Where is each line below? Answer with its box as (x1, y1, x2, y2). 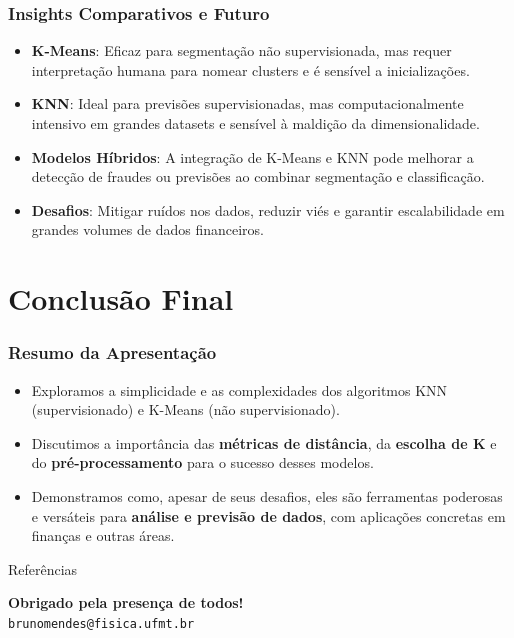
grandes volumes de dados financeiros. (31, 219, 264, 240)
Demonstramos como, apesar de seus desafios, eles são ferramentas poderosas (31, 485, 503, 506)
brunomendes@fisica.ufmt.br (8, 616, 195, 631)
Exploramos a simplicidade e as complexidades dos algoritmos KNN (31, 379, 448, 400)
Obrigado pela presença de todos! (8, 592, 244, 613)
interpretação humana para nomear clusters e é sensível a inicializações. (31, 59, 470, 80)
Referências (8, 558, 78, 579)
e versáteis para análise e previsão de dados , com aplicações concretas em (31, 505, 506, 526)
